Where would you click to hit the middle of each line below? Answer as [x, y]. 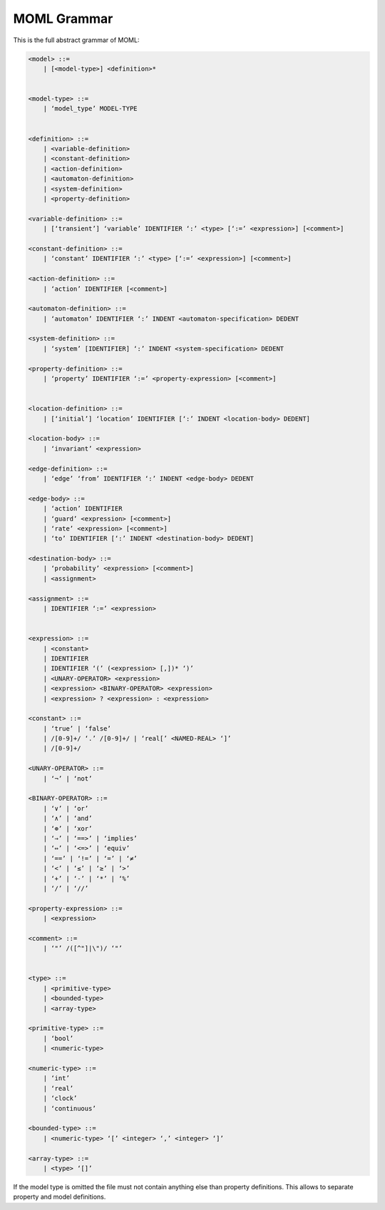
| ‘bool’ [58, 1038]
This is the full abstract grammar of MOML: [76, 40]
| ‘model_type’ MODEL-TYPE [91, 109]
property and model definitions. [60, 1197]
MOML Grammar [63, 19]
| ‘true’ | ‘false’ [77, 728]
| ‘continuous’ [70, 1108]
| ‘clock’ [60, 1099]
